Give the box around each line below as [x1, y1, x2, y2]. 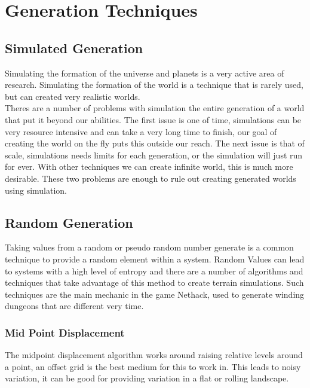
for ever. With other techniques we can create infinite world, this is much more [5, 160, 293, 173]
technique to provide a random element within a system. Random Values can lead [5, 252, 305, 265]
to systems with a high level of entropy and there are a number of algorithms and [5, 264, 303, 277]
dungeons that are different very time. [5, 300, 144, 312]
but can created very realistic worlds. [5, 90, 140, 102]
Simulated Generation [5, 38, 143, 57]
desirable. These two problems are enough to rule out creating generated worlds [5, 172, 296, 184]
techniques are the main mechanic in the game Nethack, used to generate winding [5, 288, 305, 300]
